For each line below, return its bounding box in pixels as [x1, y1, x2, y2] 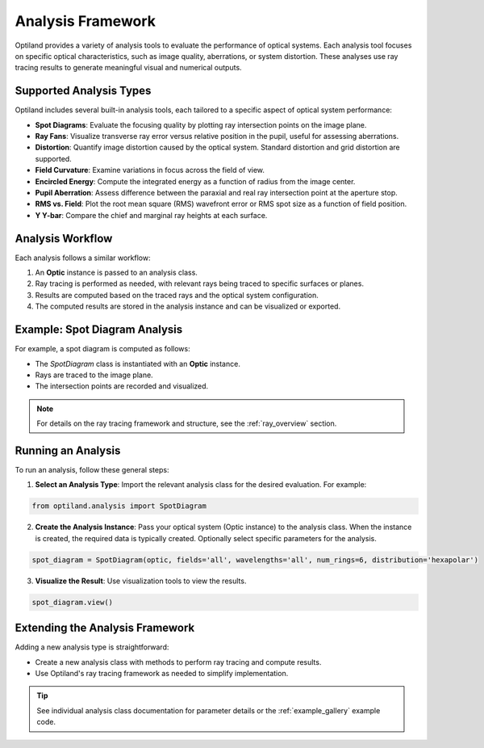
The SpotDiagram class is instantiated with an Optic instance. [35, 359, 241, 368]
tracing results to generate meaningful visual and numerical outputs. [15, 63, 242, 73]
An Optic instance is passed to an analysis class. [35, 267, 198, 278]
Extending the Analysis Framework [15, 621, 195, 635]
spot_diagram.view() [31, 598, 113, 607]
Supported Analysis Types [15, 84, 152, 98]
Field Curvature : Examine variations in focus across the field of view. [35, 166, 265, 175]
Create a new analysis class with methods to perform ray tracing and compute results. [35, 657, 322, 666]
